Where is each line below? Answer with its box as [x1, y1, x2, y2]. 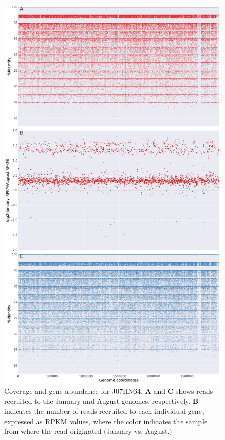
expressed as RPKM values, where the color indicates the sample [4, 415, 208, 426]
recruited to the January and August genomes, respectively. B [4, 395, 199, 406]
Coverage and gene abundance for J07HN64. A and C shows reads [4, 385, 213, 396]
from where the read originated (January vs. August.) [4, 426, 172, 436]
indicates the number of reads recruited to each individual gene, [4, 405, 204, 416]
